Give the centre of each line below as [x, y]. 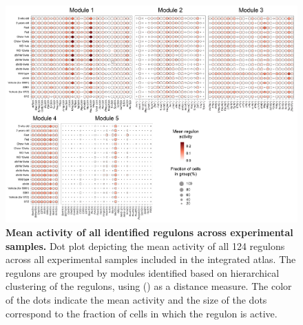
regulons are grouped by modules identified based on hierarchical [143, 272]
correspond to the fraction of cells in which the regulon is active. [142, 313]
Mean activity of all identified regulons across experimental [149, 232]
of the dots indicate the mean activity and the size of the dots [136, 299]
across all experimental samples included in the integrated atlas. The [151, 259]
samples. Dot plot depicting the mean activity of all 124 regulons [145, 245]
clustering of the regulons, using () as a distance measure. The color [149, 286]
